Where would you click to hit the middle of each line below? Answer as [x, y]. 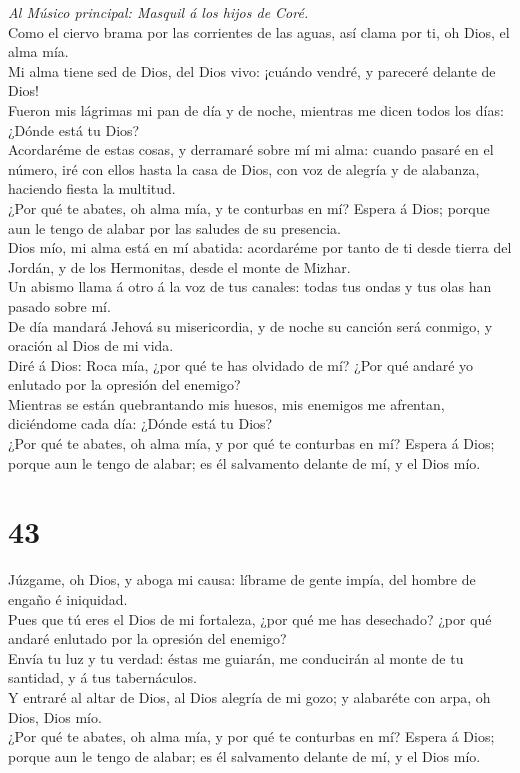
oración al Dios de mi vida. [91, 345]
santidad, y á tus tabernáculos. [102, 677]
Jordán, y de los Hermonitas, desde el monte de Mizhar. [179, 266]
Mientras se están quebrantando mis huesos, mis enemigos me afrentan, [226, 403]
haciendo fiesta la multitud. [92, 188]
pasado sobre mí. [59, 305]
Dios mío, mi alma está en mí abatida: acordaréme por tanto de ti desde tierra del [260, 247]
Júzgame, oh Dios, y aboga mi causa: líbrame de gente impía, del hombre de [242, 579]
